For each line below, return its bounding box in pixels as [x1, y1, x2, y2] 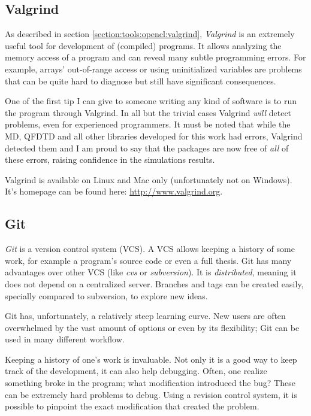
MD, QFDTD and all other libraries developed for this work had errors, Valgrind [5, 129, 303, 142]
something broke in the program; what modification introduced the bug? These [5, 376, 295, 389]
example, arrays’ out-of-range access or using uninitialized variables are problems [5, 62, 302, 75]
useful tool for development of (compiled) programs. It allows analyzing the [5, 39, 282, 51]
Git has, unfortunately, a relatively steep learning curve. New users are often [5, 309, 286, 322]
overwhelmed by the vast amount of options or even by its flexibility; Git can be [5, 321, 300, 333]
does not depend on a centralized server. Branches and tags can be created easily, [5, 277, 304, 290]
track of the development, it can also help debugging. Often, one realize [5, 365, 267, 377]
